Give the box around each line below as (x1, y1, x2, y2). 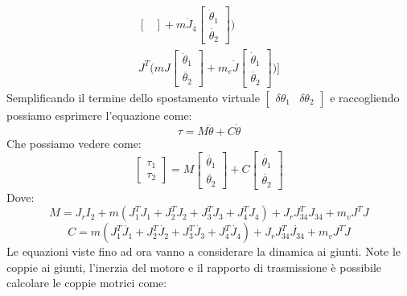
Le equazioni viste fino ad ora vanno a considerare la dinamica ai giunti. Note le (6, 243, 401, 260)
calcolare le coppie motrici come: (6, 274, 167, 291)
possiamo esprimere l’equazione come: (6, 106, 192, 123)
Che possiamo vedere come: (6, 134, 142, 151)
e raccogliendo (330, 88, 400, 105)
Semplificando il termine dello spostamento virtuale (6, 88, 260, 105)
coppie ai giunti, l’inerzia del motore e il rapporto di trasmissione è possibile (6, 258, 382, 275)
